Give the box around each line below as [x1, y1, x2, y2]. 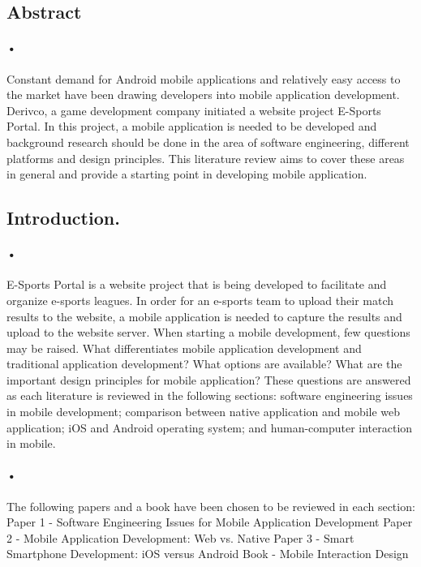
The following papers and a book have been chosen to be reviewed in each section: [6, 497, 415, 514]
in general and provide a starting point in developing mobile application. [6, 165, 367, 183]
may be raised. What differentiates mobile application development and [6, 339, 362, 356]
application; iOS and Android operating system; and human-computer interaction [6, 419, 413, 436]
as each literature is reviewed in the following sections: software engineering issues [6, 387, 413, 404]
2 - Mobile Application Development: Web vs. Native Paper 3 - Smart [6, 529, 354, 546]
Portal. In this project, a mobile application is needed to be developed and [6, 118, 377, 135]
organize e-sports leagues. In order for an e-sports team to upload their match [6, 291, 394, 308]
